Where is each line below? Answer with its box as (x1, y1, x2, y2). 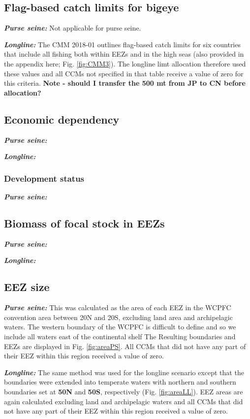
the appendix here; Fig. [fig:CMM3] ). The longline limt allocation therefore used (4, 58, 246, 68)
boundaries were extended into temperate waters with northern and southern (4, 377, 236, 387)
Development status (4, 172, 85, 184)
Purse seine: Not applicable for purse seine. (4, 23, 141, 33)
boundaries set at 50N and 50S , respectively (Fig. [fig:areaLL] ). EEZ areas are (4, 386, 243, 396)
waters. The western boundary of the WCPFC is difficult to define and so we (4, 322, 236, 332)
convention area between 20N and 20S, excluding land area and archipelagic (4, 312, 233, 322)
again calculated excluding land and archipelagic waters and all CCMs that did (4, 396, 243, 406)
